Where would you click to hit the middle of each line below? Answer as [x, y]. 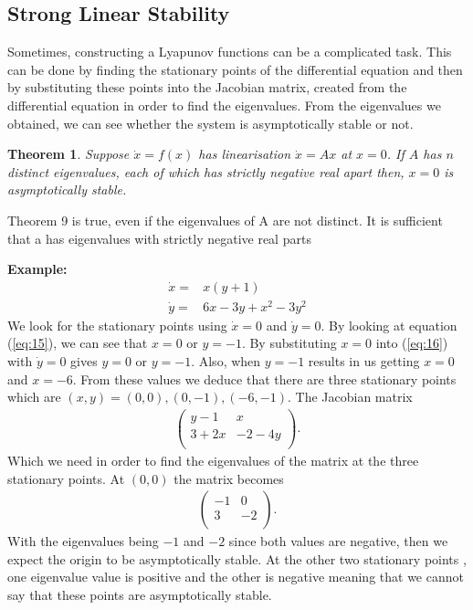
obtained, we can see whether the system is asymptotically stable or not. [210, 123]
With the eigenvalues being [83, 541]
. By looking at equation [389, 325]
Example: [37, 269]
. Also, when [226, 361]
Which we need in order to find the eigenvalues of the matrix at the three [213, 461]
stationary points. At [66, 478]
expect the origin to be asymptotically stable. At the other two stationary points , [237, 558]
